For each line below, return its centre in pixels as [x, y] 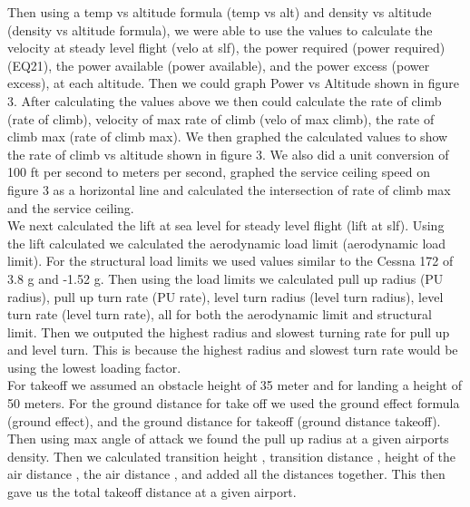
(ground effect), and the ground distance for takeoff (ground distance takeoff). [224, 420]
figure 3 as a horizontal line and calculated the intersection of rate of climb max [229, 189]
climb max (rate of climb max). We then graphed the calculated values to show [228, 136]
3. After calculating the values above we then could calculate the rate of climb [225, 100]
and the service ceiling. [71, 207]
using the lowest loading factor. [94, 367]
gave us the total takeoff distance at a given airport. [152, 492]
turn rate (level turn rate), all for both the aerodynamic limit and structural [220, 314]
